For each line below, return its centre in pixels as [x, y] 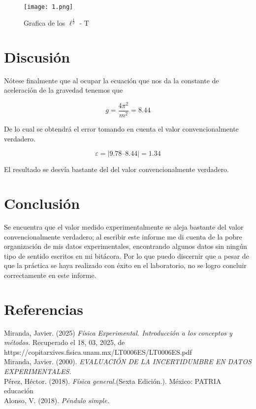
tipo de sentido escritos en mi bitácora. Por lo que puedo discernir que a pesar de [127, 256]
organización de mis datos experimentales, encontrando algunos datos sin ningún [126, 246]
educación [19, 391]
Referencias [44, 309]
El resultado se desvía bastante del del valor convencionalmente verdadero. [116, 169]
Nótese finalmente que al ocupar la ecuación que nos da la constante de [112, 80]
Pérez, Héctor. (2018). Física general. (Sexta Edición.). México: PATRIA [113, 381]
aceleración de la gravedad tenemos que [64, 90]
